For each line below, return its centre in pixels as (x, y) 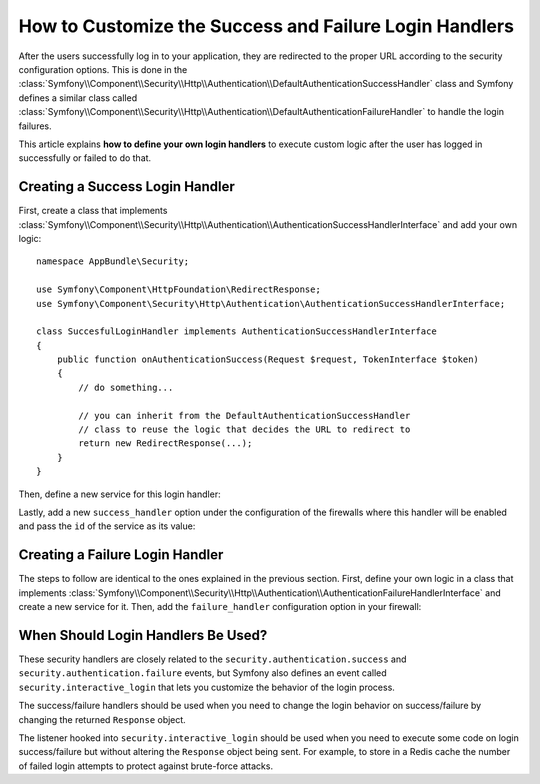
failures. (35, 126)
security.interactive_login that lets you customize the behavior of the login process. (206, 687)
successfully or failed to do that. (85, 158)
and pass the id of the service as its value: (107, 526)
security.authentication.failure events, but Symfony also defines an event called (202, 673)
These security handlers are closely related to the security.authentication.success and (212, 659)
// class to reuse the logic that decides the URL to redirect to (244, 429)
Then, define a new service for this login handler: (119, 494)
